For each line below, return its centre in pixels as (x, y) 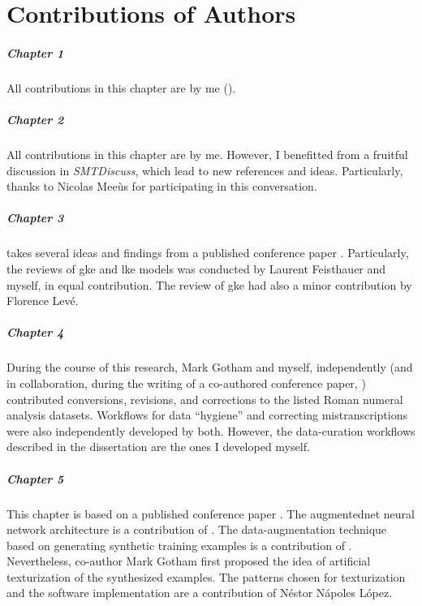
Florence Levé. (43, 301)
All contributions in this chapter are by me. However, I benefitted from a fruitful (207, 155)
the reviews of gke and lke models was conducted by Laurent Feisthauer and (196, 269)
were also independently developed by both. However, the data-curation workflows (211, 430)
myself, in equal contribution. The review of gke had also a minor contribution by (209, 284)
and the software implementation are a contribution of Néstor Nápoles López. (200, 593)
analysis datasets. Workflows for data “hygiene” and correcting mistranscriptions (207, 415)
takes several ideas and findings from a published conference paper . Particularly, (208, 253)
